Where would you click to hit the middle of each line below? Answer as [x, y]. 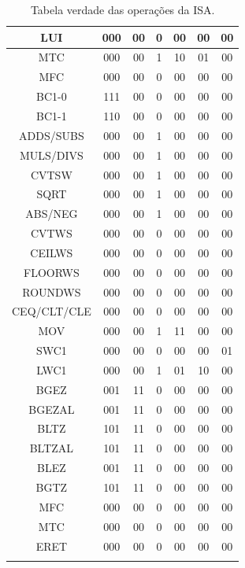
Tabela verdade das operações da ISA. [122, 9]
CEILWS [52, 252]
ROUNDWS [52, 291]
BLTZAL [52, 448]
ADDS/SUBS [52, 135]
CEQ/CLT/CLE [52, 311]
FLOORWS [52, 272]
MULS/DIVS [51, 155]
